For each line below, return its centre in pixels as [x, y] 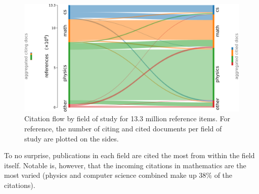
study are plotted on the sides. [72, 138]
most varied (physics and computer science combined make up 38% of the [118, 175]
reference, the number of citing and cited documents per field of [123, 129]
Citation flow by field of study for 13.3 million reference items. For [127, 118]
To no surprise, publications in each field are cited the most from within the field [129, 155]
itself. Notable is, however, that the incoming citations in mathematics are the [125, 165]
